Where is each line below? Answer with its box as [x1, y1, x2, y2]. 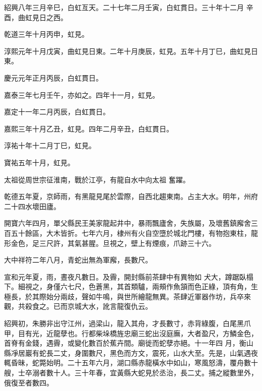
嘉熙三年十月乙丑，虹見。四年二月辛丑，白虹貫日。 [4, 123, 173, 134]
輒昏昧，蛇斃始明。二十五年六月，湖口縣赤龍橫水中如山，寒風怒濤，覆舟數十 [4, 357, 258, 368]
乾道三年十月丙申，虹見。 [4, 29, 89, 39]
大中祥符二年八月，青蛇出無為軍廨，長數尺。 [4, 254, 152, 265]
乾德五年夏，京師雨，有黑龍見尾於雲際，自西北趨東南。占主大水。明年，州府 [4, 191, 258, 202]
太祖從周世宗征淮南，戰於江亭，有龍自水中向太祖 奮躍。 [4, 174, 190, 184]
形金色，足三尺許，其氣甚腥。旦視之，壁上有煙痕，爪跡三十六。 [4, 237, 216, 248]
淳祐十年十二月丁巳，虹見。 [4, 140, 96, 151]
